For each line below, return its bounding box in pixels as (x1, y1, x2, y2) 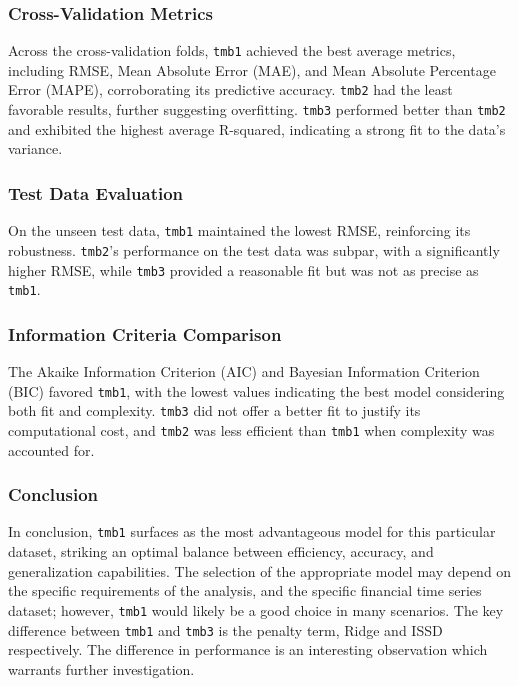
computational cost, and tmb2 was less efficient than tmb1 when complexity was (8, 419, 495, 440)
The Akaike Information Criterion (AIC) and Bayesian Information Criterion (8, 361, 480, 382)
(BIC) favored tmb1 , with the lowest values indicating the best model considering (8, 380, 505, 401)
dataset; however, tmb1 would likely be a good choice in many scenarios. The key (8, 599, 504, 620)
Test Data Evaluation (8, 180, 184, 205)
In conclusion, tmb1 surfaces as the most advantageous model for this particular (8, 521, 496, 542)
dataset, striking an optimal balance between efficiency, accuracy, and (8, 541, 434, 562)
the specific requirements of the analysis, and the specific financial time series (8, 580, 482, 601)
